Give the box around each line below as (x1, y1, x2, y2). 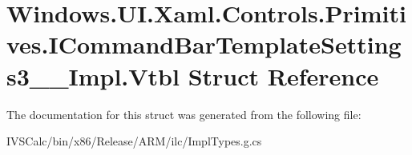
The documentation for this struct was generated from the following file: (6, 105, 362, 122)
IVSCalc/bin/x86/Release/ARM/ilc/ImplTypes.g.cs (6, 133, 262, 149)
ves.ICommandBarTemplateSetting (6, 28, 402, 61)
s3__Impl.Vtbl (6, 59, 180, 92)
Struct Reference (188, 59, 379, 92)
